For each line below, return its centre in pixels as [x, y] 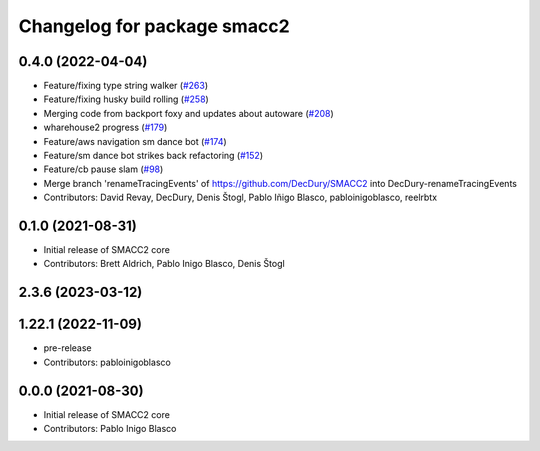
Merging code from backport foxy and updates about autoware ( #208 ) [188, 113]
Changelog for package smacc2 [154, 26]
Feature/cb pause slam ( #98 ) [103, 169]
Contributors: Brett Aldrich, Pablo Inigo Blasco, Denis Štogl [164, 264]
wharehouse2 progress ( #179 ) [105, 127]
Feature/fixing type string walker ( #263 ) [126, 86]
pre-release [67, 348]
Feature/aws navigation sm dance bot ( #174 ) [135, 141]
